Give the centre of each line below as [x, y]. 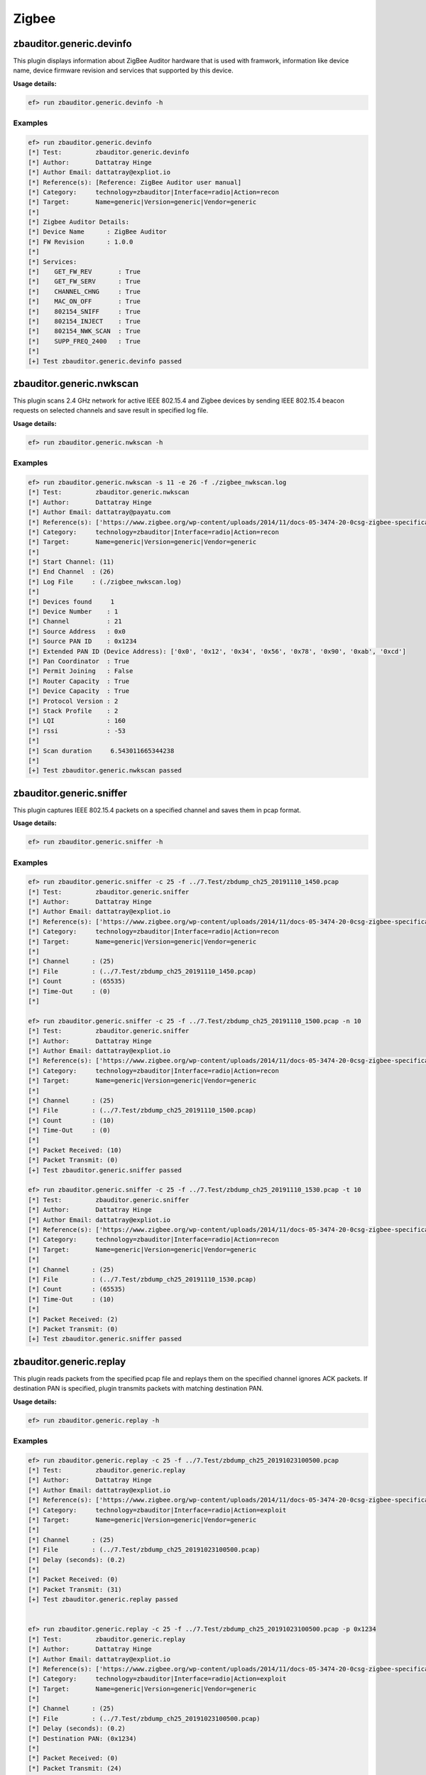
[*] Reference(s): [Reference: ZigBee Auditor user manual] [135, 182]
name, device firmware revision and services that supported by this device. [123, 70]
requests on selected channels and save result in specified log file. [111, 410]
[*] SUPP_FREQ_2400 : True [84, 341]
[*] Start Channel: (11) [71, 562]
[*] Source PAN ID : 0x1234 [83, 641]
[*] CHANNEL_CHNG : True [84, 291]
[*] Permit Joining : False [81, 671]
